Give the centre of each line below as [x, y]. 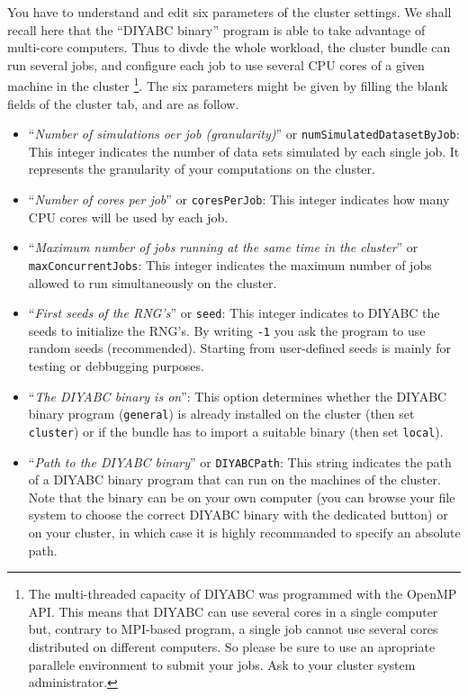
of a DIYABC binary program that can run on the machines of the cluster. [234, 479]
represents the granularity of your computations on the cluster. [202, 169]
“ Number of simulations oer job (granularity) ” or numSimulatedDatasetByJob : [244, 134]
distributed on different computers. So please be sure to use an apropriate [232, 646]
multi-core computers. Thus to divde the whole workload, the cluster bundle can [229, 47]
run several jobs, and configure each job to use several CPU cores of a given [216, 64]
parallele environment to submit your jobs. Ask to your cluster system [222, 664]
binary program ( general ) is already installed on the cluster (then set [221, 414]
